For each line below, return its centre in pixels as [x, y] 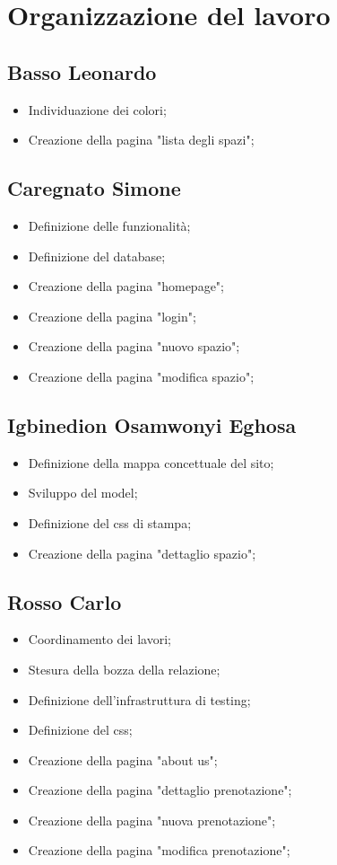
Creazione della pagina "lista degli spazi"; [141, 140]
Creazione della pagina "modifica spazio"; [141, 376]
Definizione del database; [97, 256]
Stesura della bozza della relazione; [124, 669]
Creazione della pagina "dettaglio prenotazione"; [160, 790]
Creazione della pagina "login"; [112, 316]
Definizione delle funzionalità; [109, 225]
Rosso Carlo [65, 601]
